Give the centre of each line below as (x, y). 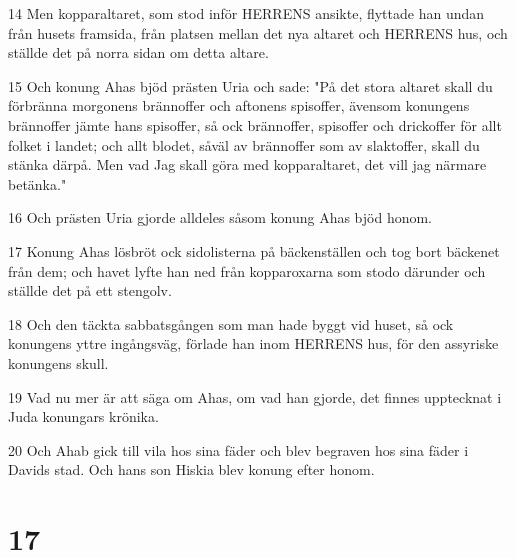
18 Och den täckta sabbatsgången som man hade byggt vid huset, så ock (231, 323)
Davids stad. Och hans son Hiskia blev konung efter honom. (191, 469)
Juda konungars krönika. (83, 416)
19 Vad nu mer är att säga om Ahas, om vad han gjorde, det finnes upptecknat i (255, 396)
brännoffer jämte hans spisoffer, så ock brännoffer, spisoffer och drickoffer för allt (255, 124)
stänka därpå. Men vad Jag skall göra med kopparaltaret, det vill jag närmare (247, 164)
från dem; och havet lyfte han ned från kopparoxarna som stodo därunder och (247, 270)
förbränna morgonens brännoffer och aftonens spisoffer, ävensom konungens (239, 105)
